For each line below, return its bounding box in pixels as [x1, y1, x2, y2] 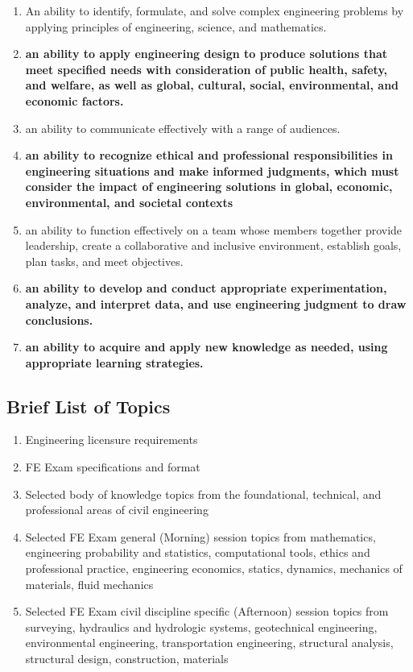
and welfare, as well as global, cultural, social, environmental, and [25, 77, 399, 93]
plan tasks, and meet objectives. [25, 252, 184, 269]
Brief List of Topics [6, 393, 171, 418]
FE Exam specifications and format [25, 458, 200, 475]
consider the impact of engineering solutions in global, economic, [25, 178, 393, 195]
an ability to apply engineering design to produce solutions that [25, 45, 388, 62]
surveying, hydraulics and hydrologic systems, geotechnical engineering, [25, 618, 378, 635]
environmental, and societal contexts [25, 193, 233, 210]
